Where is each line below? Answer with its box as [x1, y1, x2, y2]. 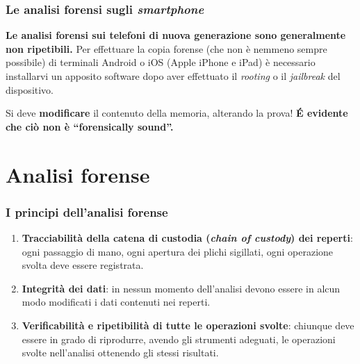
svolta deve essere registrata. [22, 258, 144, 272]
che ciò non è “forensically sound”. [6, 119, 174, 133]
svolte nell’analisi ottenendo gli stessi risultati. [22, 345, 219, 360]
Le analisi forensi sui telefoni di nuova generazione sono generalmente [6, 28, 346, 42]
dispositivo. [6, 82, 54, 97]
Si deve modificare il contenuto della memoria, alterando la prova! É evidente [6, 106, 348, 120]
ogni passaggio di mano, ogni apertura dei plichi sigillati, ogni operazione [22, 244, 334, 258]
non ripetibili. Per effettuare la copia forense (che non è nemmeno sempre [6, 41, 327, 56]
